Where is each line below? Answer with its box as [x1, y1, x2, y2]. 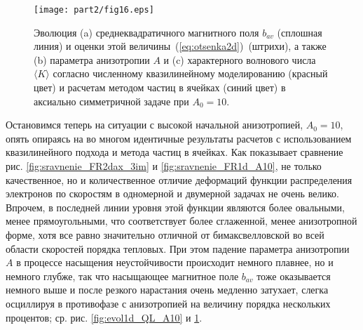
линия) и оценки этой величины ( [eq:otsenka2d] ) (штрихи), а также [34, 39, 327, 53]
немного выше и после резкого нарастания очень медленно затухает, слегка [6, 282, 329, 297]
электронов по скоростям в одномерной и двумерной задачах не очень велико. [6, 186, 339, 201]
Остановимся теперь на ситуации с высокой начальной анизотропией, [6, 117, 303, 132]
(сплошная [277, 25, 322, 39]
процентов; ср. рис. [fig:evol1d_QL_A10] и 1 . [6, 310, 203, 324]
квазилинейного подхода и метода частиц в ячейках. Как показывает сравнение [6, 145, 343, 159]
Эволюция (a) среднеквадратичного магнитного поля [34, 25, 259, 39]
